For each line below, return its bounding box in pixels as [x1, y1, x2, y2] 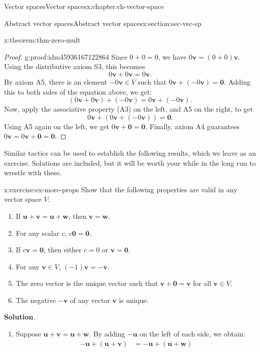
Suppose [16, 328, 42, 339]
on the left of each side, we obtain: [139, 328, 245, 339]
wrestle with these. [4, 167, 62, 178]
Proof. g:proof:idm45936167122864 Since [4, 51, 128, 62]
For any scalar [16, 227, 60, 238]
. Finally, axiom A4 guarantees [145, 121, 239, 131]
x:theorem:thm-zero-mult [4, 35, 81, 45]
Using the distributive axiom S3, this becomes [4, 61, 145, 72]
